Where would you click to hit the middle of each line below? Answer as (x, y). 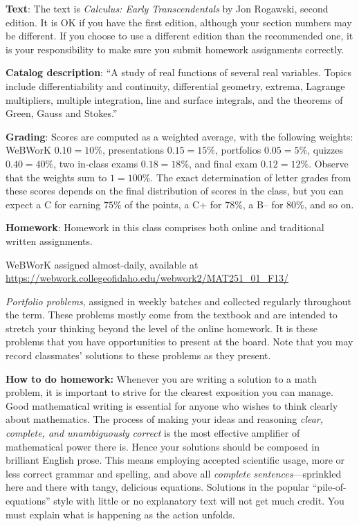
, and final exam (223, 163)
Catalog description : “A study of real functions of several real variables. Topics (179, 72)
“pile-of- (329, 487)
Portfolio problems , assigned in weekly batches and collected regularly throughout (178, 301)
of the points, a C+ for (173, 204)
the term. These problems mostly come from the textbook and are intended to (172, 315)
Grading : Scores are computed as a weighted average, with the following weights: (179, 136)
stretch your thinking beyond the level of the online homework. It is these (162, 328)
